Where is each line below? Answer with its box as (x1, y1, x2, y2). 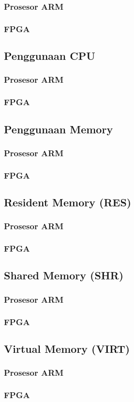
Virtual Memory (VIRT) (4, 341, 130, 356)
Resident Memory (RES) (4, 195, 132, 210)
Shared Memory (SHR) (4, 268, 124, 283)
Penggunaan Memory (4, 121, 113, 136)
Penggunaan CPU (4, 48, 95, 63)
